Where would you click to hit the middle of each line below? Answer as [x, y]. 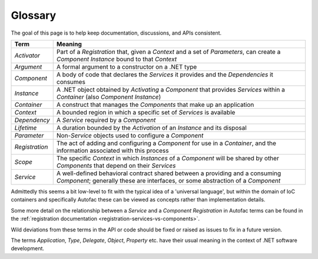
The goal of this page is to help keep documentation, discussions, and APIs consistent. [116, 33]
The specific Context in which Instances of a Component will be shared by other [168, 158]
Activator [27, 55]
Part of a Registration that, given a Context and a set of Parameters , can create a [168, 52]
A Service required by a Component [106, 120]
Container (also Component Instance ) [109, 97]
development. [27, 248]
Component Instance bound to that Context [116, 59]
